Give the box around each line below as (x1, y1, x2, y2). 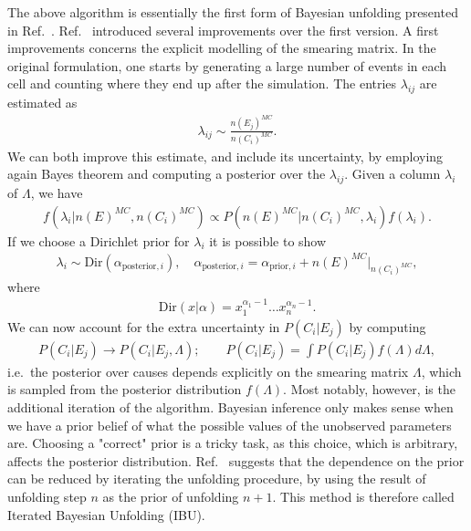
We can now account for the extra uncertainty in (7, 317, 280, 336)
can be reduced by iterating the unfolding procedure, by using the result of (7, 469, 426, 488)
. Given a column (344, 164, 441, 183)
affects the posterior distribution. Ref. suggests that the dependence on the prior (7, 451, 465, 470)
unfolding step (7, 487, 87, 505)
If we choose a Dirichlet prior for (7, 231, 190, 250)
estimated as (7, 93, 78, 112)
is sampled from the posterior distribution (7, 380, 242, 399)
